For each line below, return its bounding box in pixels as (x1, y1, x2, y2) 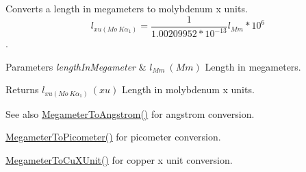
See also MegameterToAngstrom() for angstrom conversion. (5, 106, 255, 121)
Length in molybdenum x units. (121, 82, 255, 97)
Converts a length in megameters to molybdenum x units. (5, 1, 248, 15)
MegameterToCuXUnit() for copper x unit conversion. (5, 152, 233, 167)
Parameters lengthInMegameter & (5, 59, 146, 73)
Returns (5, 82, 39, 97)
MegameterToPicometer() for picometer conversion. (5, 130, 221, 144)
